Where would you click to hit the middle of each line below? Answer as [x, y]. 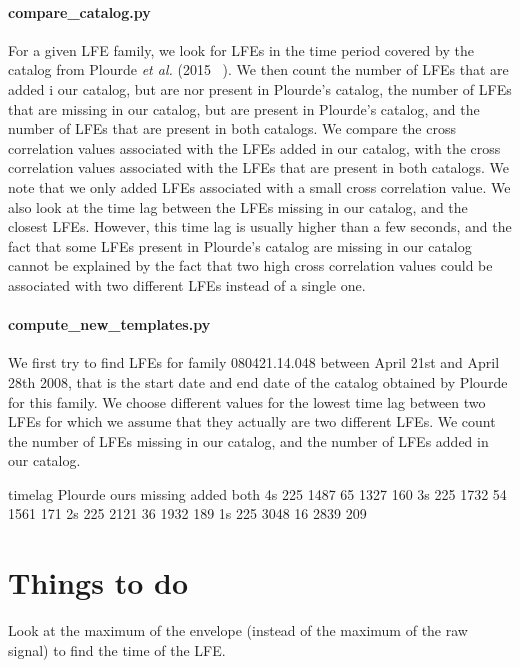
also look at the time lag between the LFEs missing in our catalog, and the [238, 206]
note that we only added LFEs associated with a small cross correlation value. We [259, 186]
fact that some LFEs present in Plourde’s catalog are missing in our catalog [240, 245]
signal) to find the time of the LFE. [117, 649]
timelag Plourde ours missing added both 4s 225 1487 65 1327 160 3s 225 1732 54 [257, 493]
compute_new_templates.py [109, 324]
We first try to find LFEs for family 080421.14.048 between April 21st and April [254, 362]
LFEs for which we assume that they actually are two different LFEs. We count [252, 421]
